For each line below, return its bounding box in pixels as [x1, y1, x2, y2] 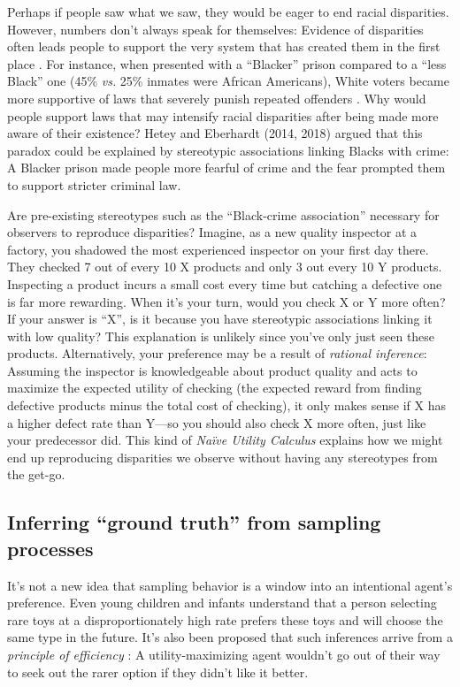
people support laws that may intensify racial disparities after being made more [7, 106, 439, 125]
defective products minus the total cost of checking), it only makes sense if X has [7, 396, 446, 415]
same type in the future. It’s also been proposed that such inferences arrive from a [7, 628, 453, 646]
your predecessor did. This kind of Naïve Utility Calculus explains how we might [7, 431, 443, 449]
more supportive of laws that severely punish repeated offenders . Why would [7, 88, 426, 107]
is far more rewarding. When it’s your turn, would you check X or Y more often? [7, 292, 446, 310]
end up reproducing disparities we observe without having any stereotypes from [7, 447, 438, 466]
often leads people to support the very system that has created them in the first [7, 37, 441, 56]
